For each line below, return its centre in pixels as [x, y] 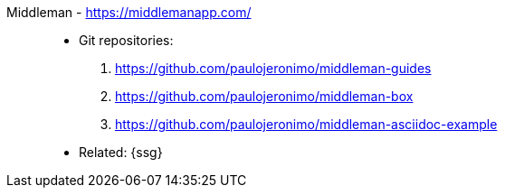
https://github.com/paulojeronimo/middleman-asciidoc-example [306, 124]
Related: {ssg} [121, 152]
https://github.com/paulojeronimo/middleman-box [264, 96]
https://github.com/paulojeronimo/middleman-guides [273, 68]
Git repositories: [126, 40]
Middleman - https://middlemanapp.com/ [129, 12]
